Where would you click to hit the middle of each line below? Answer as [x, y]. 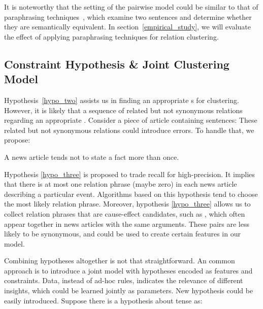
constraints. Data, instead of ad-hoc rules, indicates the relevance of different [124, 280]
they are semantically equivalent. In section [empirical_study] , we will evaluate [128, 27]
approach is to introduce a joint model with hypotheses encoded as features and [128, 270]
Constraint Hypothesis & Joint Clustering [117, 64]
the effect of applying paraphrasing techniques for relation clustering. [111, 36]
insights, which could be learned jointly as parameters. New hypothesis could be [129, 290]
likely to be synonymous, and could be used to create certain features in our [122, 234]
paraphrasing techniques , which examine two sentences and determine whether [128, 16]
